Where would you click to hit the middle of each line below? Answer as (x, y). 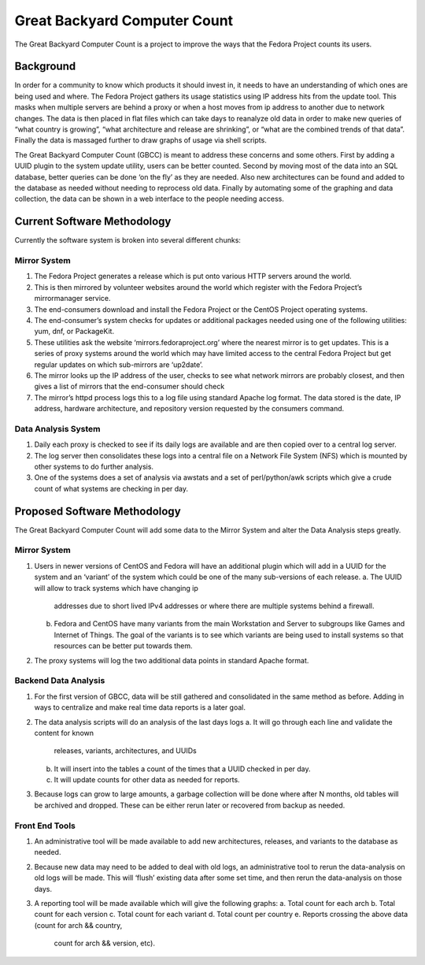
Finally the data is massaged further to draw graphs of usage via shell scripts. (140, 140)
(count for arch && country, (78, 925)
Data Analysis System (57, 429)
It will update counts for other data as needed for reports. (147, 780)
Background (45, 67)
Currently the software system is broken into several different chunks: (128, 240)
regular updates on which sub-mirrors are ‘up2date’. (119, 364)
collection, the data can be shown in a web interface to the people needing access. (150, 199)
